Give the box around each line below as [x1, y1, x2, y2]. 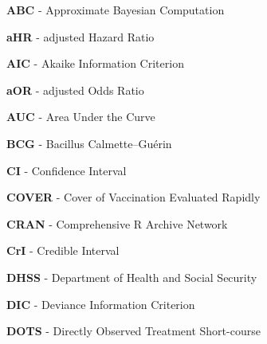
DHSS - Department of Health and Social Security [6, 268, 257, 285]
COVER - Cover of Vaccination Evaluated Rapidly [6, 189, 261, 205]
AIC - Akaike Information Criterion [6, 55, 184, 72]
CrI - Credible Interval [6, 242, 120, 259]
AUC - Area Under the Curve [6, 108, 155, 125]
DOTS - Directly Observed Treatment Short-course [6, 322, 261, 339]
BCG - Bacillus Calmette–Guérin [6, 135, 172, 151]
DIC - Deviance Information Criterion [6, 295, 195, 312]
